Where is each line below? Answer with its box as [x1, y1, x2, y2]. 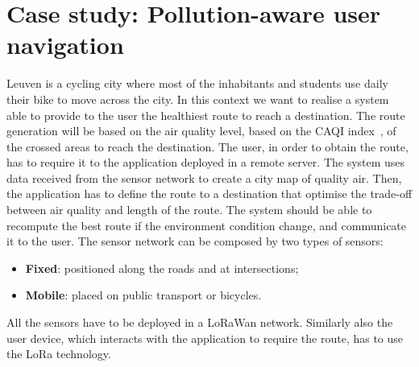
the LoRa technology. [6, 345, 111, 362]
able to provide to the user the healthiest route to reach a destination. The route [6, 106, 405, 123]
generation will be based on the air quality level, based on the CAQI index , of [6, 122, 396, 139]
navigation [6, 28, 124, 61]
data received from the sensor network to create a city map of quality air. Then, [6, 169, 402, 186]
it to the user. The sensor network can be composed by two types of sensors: [6, 233, 384, 249]
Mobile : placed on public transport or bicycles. [25, 287, 262, 303]
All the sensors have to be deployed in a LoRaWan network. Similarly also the [6, 314, 393, 331]
